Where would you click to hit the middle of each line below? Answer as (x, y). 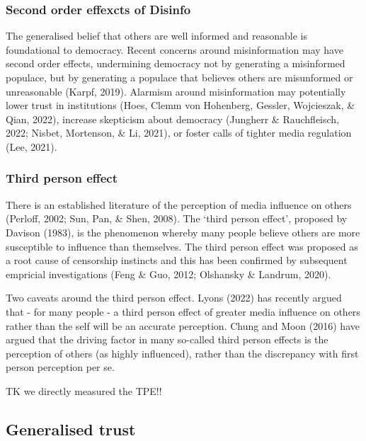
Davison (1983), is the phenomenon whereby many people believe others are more (183, 232)
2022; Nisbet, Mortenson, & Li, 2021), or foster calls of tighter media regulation (179, 133)
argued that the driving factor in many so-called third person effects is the (167, 339)
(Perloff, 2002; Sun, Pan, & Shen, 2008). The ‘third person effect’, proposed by (177, 218)
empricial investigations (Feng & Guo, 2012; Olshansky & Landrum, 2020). (168, 274)
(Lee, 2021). (32, 146)
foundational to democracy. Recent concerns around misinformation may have (175, 49)
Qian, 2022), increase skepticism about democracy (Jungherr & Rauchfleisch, (173, 119)
